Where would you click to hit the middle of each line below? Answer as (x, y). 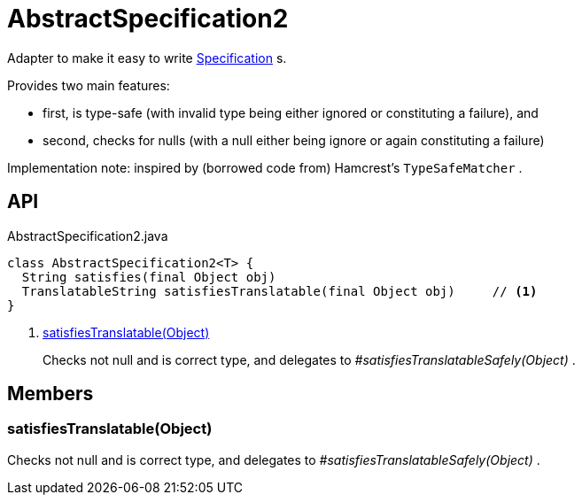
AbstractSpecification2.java (88, 236)
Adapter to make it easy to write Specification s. (147, 58)
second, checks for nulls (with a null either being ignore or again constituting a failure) (294, 140)
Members (50, 394)
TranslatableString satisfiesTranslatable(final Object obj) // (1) (279, 291)
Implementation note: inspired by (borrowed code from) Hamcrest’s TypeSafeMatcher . (265, 167)
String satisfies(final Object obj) (149, 277)
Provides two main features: (89, 85)
